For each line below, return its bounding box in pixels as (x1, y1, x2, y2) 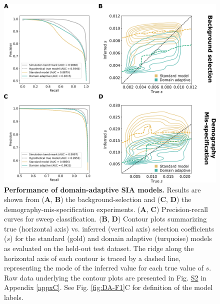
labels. (4, 292, 23, 302)
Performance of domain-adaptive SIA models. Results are (4, 184, 201, 194)
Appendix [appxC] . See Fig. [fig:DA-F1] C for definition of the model (4, 282, 213, 292)
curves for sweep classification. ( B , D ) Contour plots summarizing (4, 213, 207, 224)
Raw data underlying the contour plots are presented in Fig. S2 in (4, 272, 206, 282)
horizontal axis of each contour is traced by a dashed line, (4, 252, 181, 263)
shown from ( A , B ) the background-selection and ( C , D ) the (4, 194, 191, 204)
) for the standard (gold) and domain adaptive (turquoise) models (10, 233, 212, 243)
